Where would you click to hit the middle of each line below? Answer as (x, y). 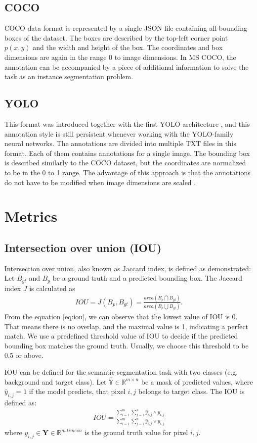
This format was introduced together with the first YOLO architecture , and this (127, 123)
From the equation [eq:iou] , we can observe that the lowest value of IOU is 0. (121, 316)
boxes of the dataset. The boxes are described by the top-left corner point (116, 37)
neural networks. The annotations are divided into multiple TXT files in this (121, 143)
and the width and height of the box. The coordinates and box (128, 47)
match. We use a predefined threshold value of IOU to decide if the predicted (121, 336)
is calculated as (52, 288)
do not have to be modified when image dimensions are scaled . (100, 182)
